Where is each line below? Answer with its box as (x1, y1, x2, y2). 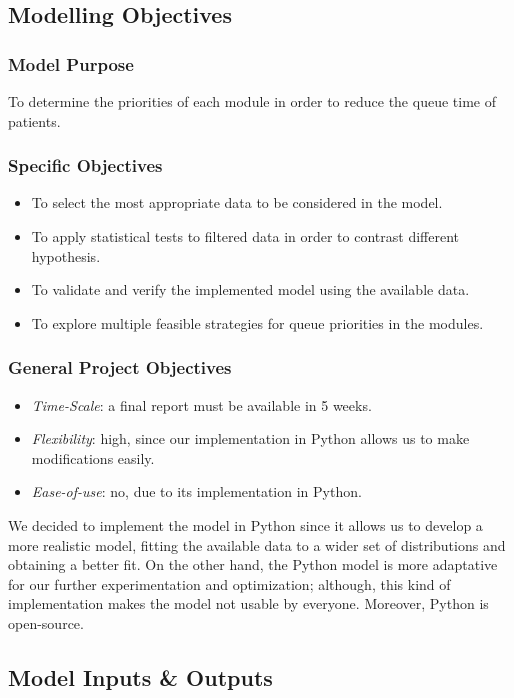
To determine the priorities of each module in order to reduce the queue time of (8, 91, 496, 111)
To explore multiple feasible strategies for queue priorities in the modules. (31, 312, 484, 333)
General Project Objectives (8, 355, 232, 380)
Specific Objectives (8, 153, 163, 178)
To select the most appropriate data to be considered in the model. (31, 192, 443, 213)
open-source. (8, 612, 84, 633)
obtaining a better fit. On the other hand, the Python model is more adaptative (8, 554, 498, 575)
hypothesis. (31, 245, 101, 266)
